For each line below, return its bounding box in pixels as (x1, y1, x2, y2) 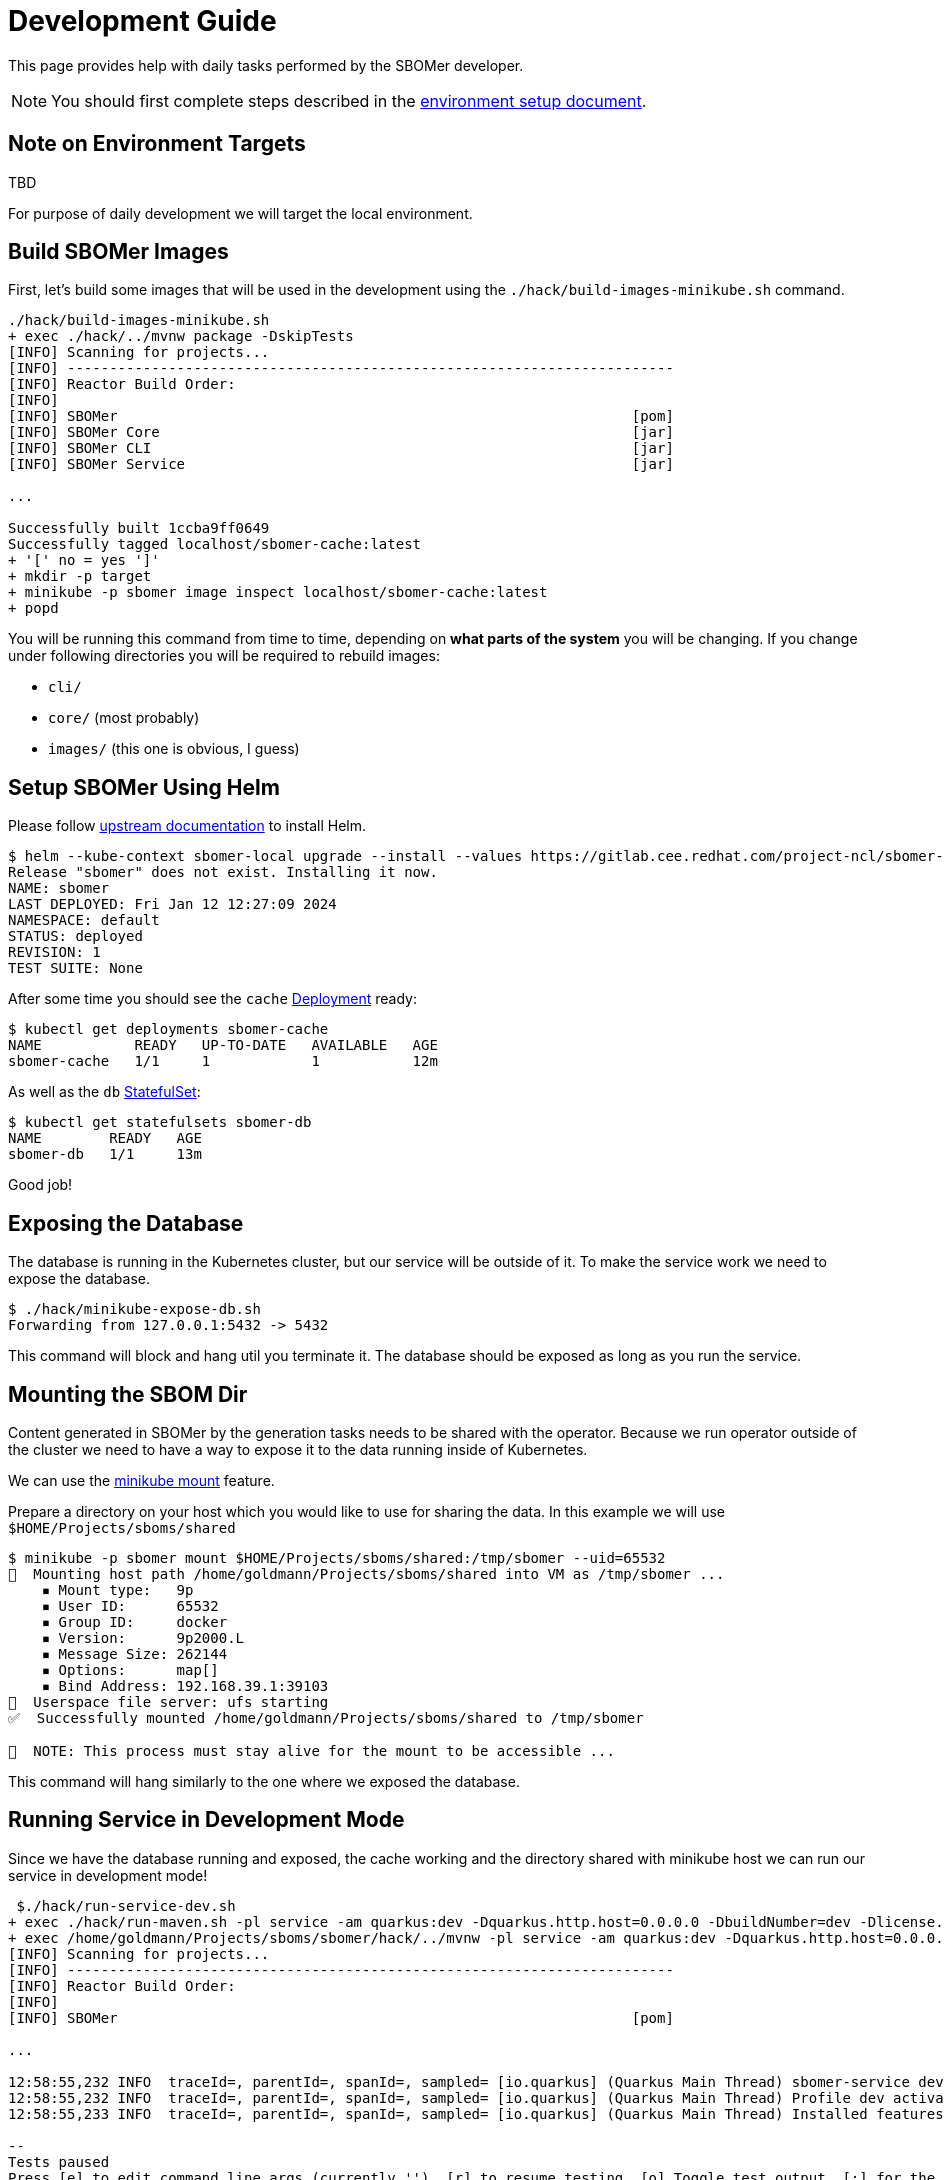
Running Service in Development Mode (8, 1807, 405, 1833)
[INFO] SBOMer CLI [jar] (8, 440, 674, 457)
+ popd (8, 600, 59, 617)
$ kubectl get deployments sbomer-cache (8, 1021, 329, 1038)
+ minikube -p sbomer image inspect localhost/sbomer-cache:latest (8, 584, 548, 601)
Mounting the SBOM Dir (8, 1381, 248, 1407)
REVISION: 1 (8, 944, 101, 961)
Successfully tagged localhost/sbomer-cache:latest (8, 536, 422, 553)
